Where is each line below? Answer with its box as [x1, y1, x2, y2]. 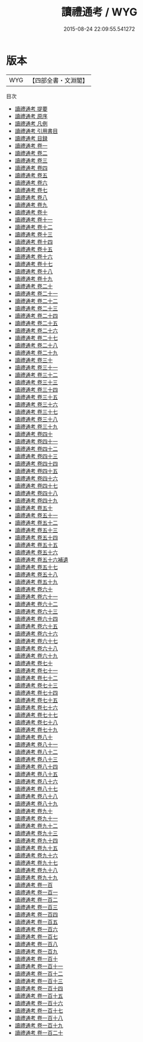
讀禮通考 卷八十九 [14, 800, 58, 807]
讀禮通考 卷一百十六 [14, 999, 63, 1007]
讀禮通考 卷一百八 [14, 940, 58, 947]
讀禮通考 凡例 [14, 119, 48, 127]
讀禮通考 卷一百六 [14, 925, 58, 933]
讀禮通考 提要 [14, 105, 48, 112]
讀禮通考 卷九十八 [14, 866, 58, 873]
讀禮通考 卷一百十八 [14, 1014, 63, 1021]
